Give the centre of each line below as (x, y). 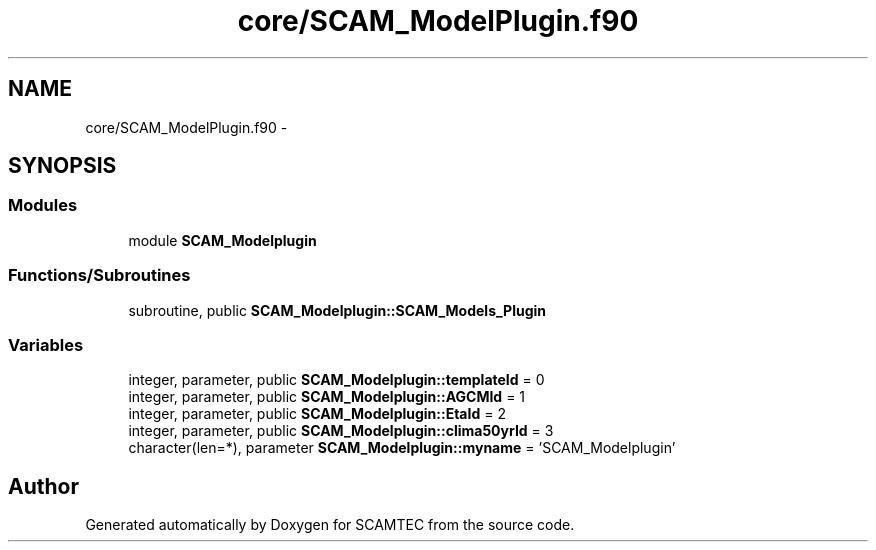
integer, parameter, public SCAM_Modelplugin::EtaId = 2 (317, 414)
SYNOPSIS (62, 166)
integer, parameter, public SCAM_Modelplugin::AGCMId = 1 (327, 397)
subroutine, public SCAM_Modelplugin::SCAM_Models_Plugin (337, 310)
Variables (46, 344)
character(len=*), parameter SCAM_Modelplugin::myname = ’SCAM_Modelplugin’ (402, 448)
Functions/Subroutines (99, 275)
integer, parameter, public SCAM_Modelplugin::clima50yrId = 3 (341, 431)
